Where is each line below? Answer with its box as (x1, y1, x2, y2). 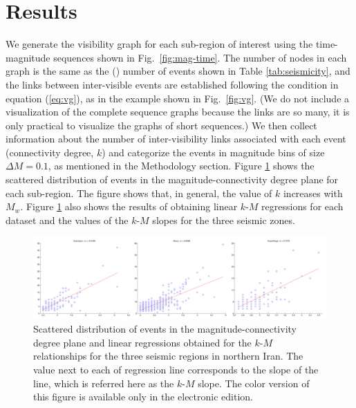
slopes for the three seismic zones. (152, 212, 295, 227)
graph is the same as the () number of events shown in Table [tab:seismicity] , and (6, 64, 350, 78)
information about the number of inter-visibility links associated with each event (6, 131, 346, 146)
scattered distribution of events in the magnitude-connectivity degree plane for (6, 172, 339, 187)
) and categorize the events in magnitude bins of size (102, 145, 325, 159)
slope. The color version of (198, 375, 310, 390)
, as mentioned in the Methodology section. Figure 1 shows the (48, 158, 315, 173)
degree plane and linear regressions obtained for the (33, 335, 252, 349)
